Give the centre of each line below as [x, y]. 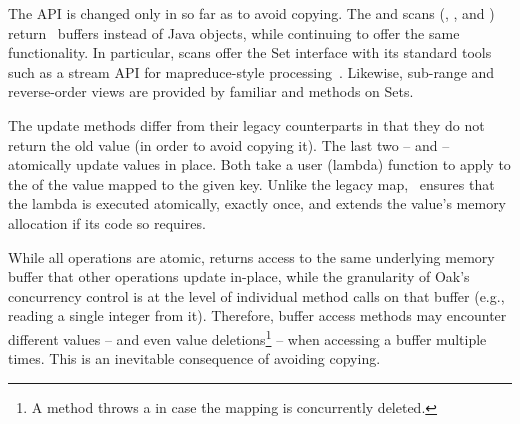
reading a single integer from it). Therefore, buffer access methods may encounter [257, 315]
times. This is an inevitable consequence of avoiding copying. [194, 358]
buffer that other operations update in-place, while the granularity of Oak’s [239, 276]
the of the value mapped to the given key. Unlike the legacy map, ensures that [251, 183]
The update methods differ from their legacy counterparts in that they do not [246, 124]
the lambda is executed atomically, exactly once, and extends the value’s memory [257, 203]
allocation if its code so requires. [107, 222]
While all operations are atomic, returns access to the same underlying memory [251, 256]
